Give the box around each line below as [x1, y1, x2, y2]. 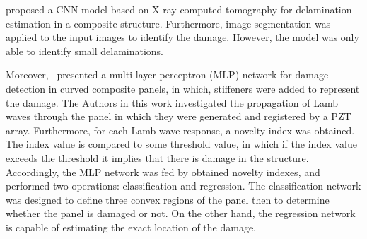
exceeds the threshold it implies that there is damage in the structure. [6, 150, 309, 165]
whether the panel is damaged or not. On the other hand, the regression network [6, 206, 356, 221]
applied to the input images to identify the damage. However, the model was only [6, 30, 359, 45]
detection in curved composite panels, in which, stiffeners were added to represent [6, 81, 360, 95]
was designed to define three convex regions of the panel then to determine [6, 192, 330, 206]
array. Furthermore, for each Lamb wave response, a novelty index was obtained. [6, 122, 355, 137]
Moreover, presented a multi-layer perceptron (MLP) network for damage [6, 67, 329, 82]
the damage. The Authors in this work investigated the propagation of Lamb [6, 95, 338, 110]
